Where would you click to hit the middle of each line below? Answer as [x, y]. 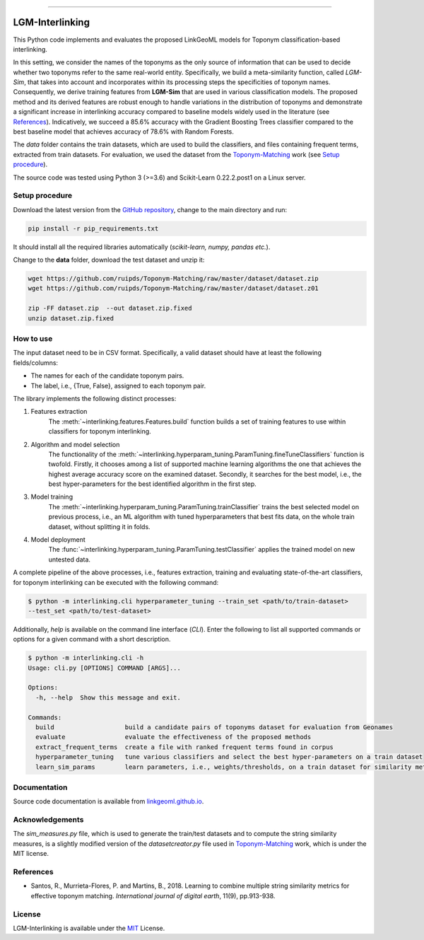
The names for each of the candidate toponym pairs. [107, 376]
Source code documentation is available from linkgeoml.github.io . [108, 801]
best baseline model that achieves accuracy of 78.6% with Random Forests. [124, 132]
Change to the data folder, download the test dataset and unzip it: [109, 260]
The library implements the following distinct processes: [95, 398]
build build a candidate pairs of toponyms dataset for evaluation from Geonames [214, 727]
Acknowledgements [48, 820]
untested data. [70, 559]
